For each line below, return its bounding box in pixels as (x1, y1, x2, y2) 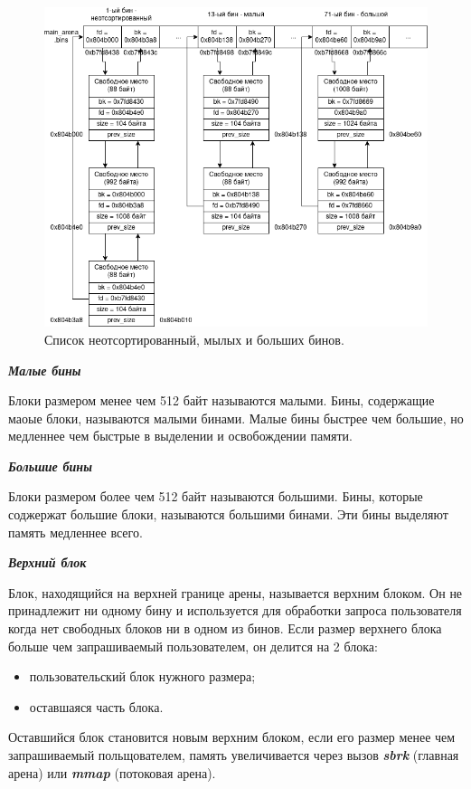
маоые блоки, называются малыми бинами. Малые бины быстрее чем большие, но (8, 408, 464, 427)
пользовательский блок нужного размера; (29, 667, 256, 686)
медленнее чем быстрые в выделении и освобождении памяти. (8, 426, 353, 445)
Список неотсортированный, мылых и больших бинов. (44, 329, 344, 348)
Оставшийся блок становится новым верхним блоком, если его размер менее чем (8, 727, 456, 746)
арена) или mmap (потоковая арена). (8, 763, 216, 782)
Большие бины (8, 456, 92, 475)
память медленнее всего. (8, 522, 143, 541)
